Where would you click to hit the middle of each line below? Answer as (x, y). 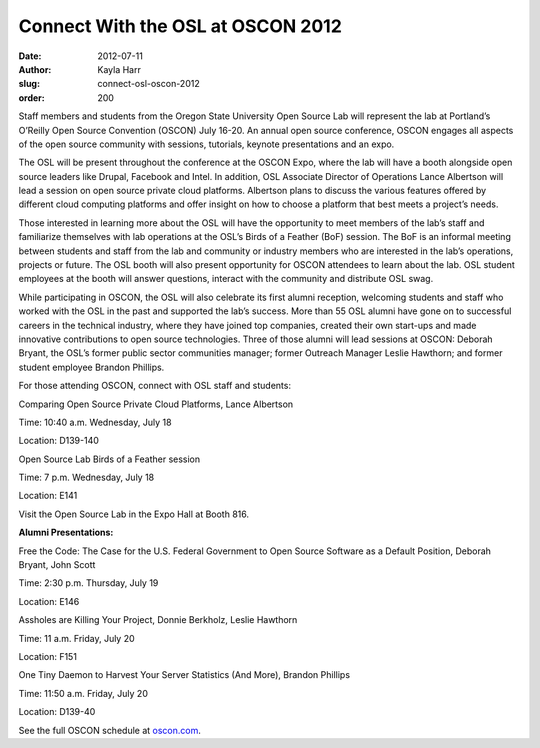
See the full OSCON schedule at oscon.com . (110, 730)
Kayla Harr (119, 69)
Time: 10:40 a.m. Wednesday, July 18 (95, 422)
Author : (35, 69)
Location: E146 (49, 601)
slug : (29, 84)
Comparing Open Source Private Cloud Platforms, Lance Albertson (156, 404)
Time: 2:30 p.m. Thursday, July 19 (88, 583)
